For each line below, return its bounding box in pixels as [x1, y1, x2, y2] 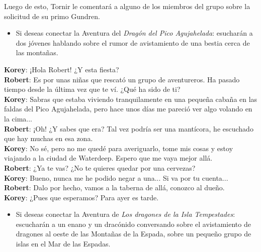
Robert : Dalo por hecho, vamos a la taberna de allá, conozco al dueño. [4, 182, 225, 193]
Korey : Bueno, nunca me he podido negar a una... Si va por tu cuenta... [4, 172, 228, 183]
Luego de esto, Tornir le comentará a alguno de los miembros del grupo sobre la [4, 1, 250, 11]
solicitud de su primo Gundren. [4, 11, 100, 21]
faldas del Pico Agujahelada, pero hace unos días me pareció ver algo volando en [4, 103, 252, 114]
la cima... [4, 113, 32, 123]
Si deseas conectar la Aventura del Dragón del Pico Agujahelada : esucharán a [16, 28, 253, 38]
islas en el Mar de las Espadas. [16, 238, 111, 249]
